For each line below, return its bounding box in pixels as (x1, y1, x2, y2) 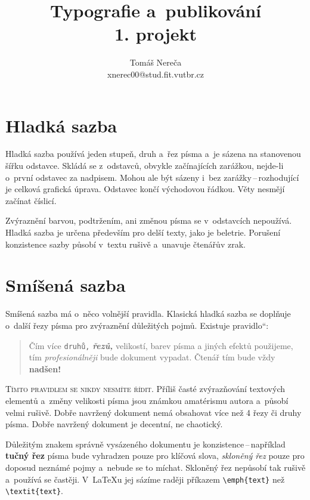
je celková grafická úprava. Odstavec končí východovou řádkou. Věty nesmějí (5, 183, 285, 195)
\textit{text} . (5, 484, 63, 497)
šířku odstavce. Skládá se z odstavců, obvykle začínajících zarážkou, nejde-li (5, 159, 284, 172)
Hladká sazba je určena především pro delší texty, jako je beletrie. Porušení (5, 226, 281, 238)
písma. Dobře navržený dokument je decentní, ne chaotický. (5, 418, 223, 430)
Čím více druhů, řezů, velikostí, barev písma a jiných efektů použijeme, (29, 339, 293, 351)
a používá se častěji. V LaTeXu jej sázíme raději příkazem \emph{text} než (5, 473, 285, 485)
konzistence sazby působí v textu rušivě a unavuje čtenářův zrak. (5, 237, 246, 250)
